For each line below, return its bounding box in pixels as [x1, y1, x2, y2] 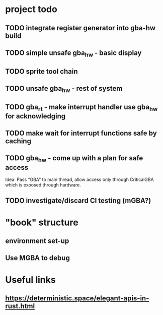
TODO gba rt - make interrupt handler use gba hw [5, 102, 158, 112]
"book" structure [5, 217, 79, 228]
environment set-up [5, 237, 69, 245]
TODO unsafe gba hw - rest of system [5, 84, 123, 94]
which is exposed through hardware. [5, 182, 81, 188]
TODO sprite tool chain [5, 67, 78, 76]
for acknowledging [5, 112, 66, 120]
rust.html [5, 302, 35, 310]
